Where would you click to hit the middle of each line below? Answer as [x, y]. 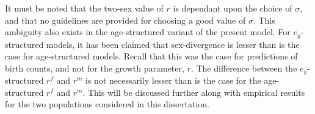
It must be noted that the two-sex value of [84, 8]
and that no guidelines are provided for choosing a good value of [125, 20]
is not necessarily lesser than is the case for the [173, 80]
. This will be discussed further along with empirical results [194, 92]
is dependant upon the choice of [233, 8]
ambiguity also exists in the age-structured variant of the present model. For [148, 32]
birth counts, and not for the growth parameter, [95, 68]
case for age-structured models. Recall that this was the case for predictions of [151, 56]
